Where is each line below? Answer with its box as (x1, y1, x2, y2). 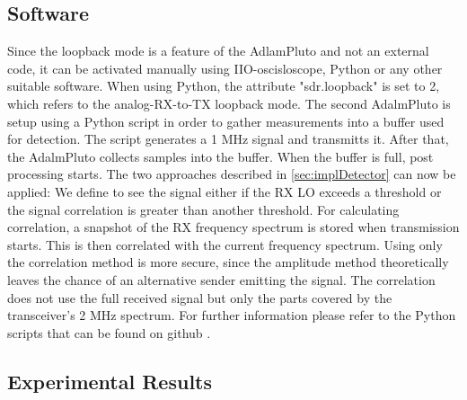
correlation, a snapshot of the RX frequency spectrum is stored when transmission (7, 218, 460, 236)
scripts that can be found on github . (7, 323, 211, 342)
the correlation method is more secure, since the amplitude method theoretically (7, 253, 449, 271)
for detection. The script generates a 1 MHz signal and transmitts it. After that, (7, 129, 449, 148)
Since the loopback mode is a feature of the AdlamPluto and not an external (7, 41, 429, 60)
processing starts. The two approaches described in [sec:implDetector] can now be (7, 164, 456, 183)
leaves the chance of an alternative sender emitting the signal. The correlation (7, 270, 436, 289)
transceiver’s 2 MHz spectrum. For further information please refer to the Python (7, 306, 456, 324)
